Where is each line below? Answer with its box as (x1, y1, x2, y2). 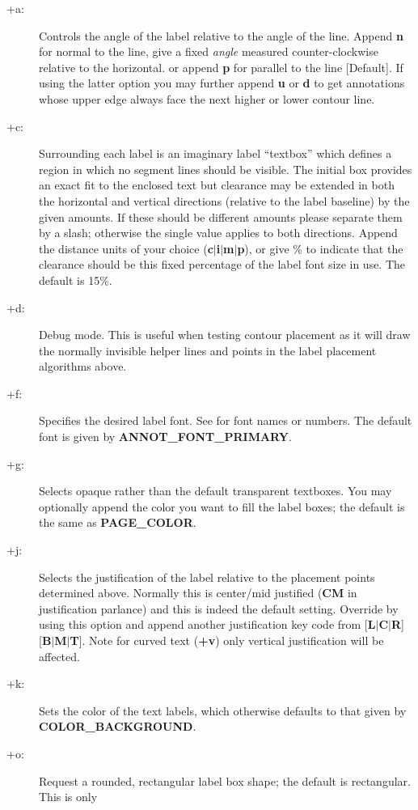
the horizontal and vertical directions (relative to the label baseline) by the (39, 192, 410, 209)
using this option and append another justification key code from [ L (39, 616, 376, 633)
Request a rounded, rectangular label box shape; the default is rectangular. (39, 772, 411, 789)
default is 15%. (39, 271, 112, 288)
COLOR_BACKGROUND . (39, 718, 196, 735)
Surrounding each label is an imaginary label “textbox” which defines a (39, 145, 392, 162)
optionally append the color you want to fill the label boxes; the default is (39, 498, 405, 515)
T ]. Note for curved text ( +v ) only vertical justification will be (70, 632, 384, 648)
